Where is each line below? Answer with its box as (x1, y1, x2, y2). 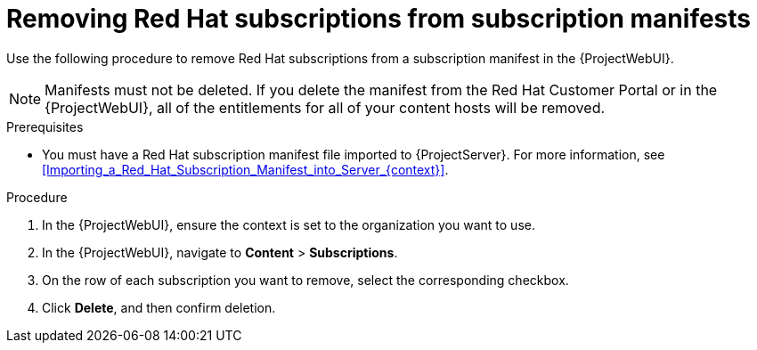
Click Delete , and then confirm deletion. (42, 299, 276, 315)
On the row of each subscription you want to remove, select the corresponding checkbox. (42, 272, 569, 288)
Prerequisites (6, 118, 84, 134)
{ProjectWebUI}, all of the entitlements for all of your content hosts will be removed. (45, 98, 606, 117)
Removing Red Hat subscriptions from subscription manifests (6, 4, 752, 34)
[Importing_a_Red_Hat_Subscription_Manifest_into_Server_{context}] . (42, 161, 449, 177)
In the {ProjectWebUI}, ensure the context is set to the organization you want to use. (42, 216, 535, 232)
